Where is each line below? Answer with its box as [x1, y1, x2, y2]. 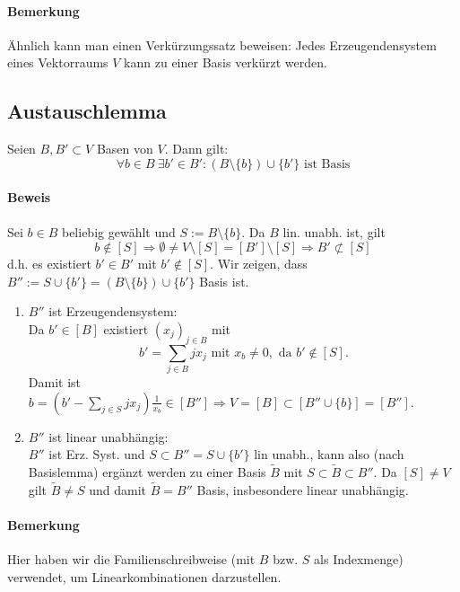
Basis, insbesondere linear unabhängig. [196, 480, 409, 499]
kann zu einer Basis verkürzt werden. [124, 53, 327, 72]
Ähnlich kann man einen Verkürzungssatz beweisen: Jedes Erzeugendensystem [7, 35, 437, 54]
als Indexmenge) [314, 550, 404, 569]
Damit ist [28, 373, 82, 392]
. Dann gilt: [164, 139, 229, 158]
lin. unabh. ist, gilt [282, 222, 386, 241]
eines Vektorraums [7, 53, 108, 72]
